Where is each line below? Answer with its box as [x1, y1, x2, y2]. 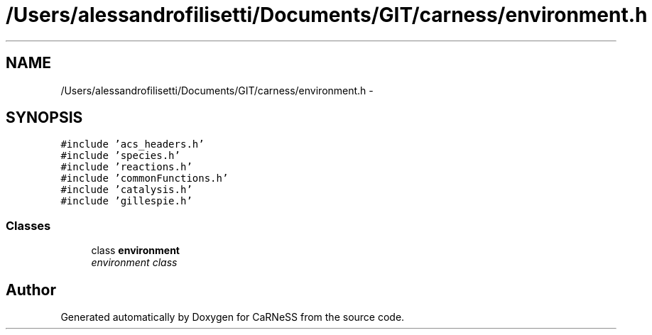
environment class [91, 256, 178, 269]
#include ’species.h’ [60, 150, 180, 162]
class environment [91, 244, 180, 257]
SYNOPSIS [6, 109, 83, 127]
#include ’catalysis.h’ [60, 184, 192, 196]
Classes [6, 218, 51, 233]
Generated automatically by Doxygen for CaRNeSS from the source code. [60, 311, 405, 324]
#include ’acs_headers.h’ [60, 138, 205, 150]
